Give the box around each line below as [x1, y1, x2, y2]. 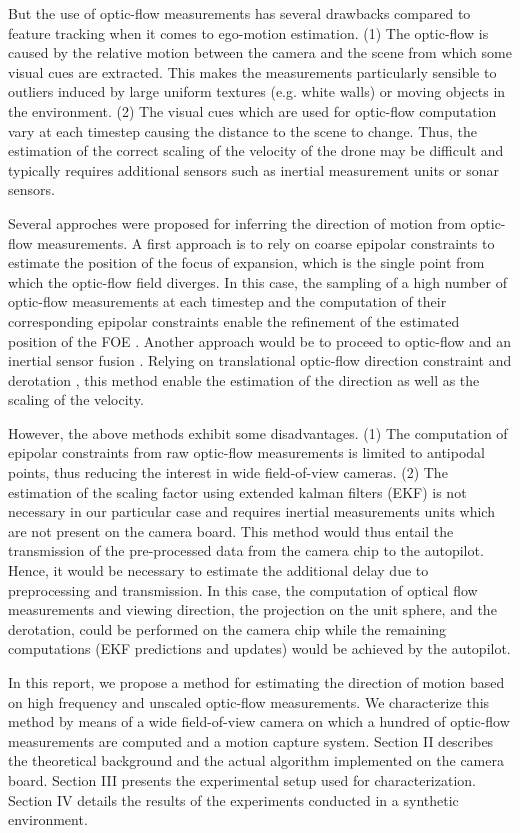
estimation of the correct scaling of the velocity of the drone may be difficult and [8, 140, 504, 161]
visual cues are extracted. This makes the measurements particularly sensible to [8, 61, 497, 82]
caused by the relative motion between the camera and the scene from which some [8, 42, 512, 63]
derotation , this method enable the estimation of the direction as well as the [8, 369, 480, 390]
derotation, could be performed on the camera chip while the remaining [8, 618, 447, 639]
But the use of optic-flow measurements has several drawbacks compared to [8, 3, 471, 23]
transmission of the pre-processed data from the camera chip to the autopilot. [8, 540, 484, 561]
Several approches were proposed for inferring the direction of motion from [8, 212, 466, 233]
